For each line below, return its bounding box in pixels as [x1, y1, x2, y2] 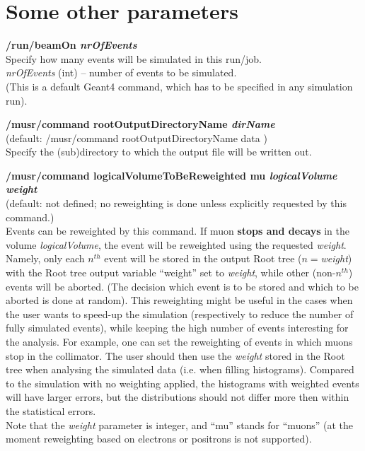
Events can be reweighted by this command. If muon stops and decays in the [6, 223, 349, 238]
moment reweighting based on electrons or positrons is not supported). [6, 431, 312, 446]
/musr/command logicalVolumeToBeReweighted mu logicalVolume [6, 168, 337, 182]
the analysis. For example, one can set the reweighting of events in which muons [6, 334, 353, 348]
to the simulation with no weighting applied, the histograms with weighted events [6, 375, 359, 390]
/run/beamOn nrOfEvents [6, 37, 137, 52]
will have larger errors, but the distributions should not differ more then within [6, 389, 349, 404]
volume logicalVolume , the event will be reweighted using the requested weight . [6, 237, 347, 252]
